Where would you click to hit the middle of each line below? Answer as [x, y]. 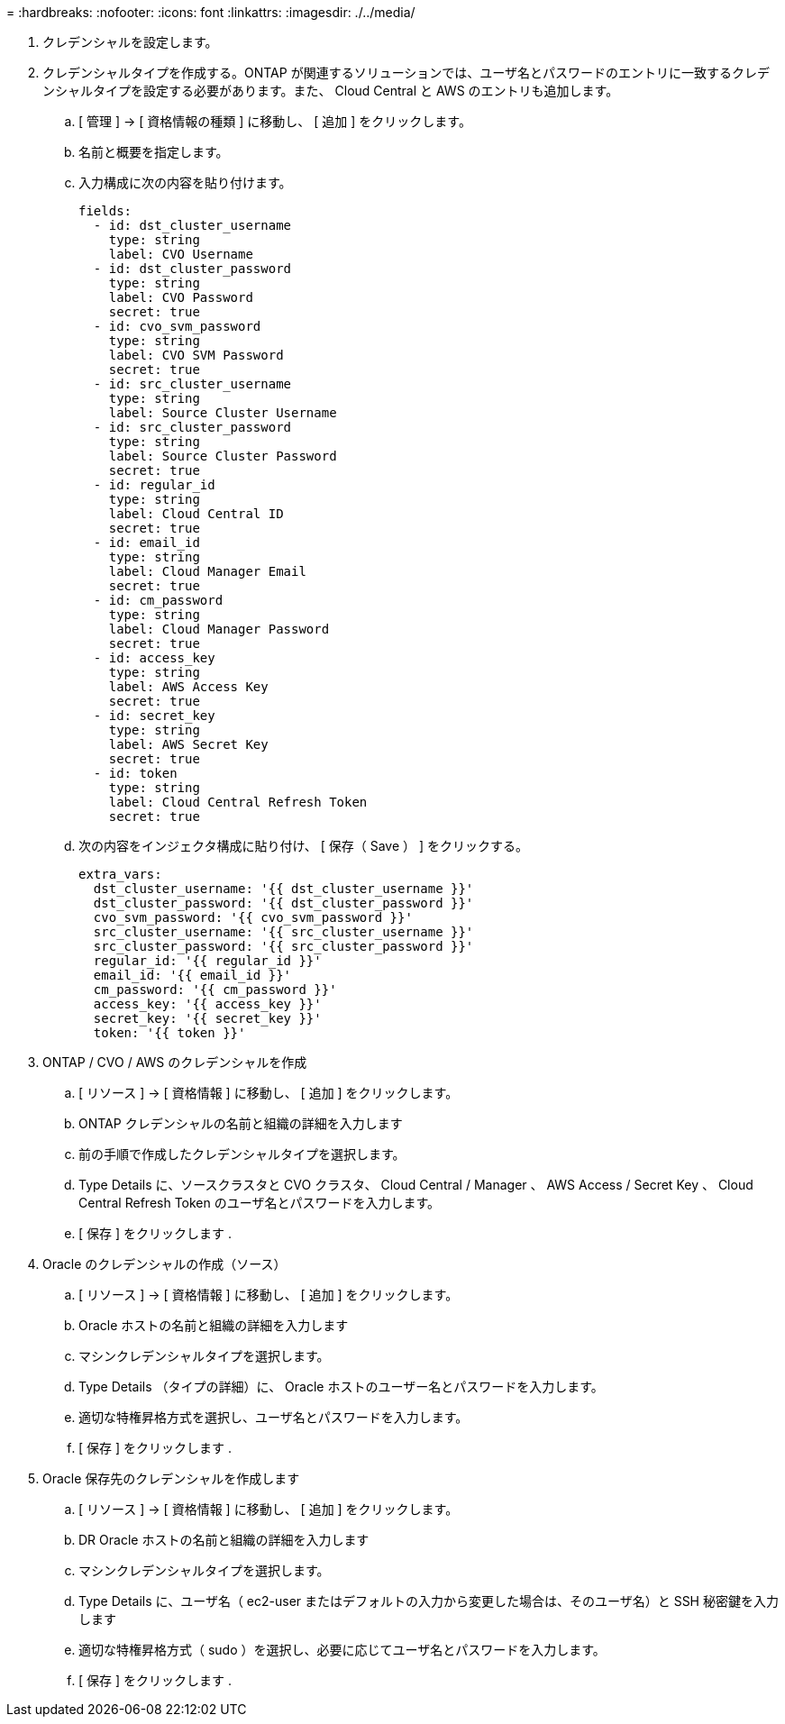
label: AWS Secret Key [188, 744]
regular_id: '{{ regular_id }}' [207, 961]
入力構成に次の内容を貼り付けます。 [185, 182]
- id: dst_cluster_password [192, 269]
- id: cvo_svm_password [177, 326]
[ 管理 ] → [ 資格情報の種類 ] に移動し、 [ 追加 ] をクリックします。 [275, 121]
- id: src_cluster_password [192, 427]
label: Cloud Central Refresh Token [238, 802]
